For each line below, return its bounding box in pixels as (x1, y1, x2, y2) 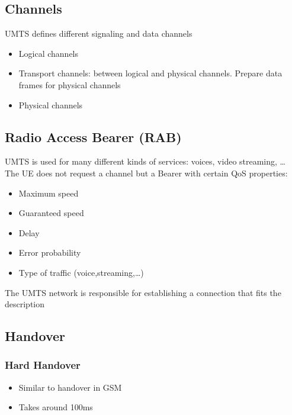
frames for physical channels (18, 78, 121, 91)
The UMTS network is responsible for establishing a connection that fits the (5, 286, 281, 298)
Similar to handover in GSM (18, 381, 122, 393)
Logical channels (18, 47, 79, 59)
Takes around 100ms (18, 401, 93, 413)
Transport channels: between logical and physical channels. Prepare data (18, 67, 283, 79)
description (5, 298, 45, 310)
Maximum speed (18, 186, 79, 199)
